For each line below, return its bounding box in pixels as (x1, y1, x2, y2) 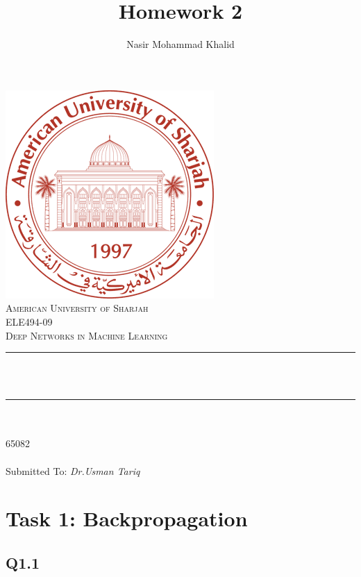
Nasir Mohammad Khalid (126, 37, 235, 51)
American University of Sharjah (6, 301, 149, 315)
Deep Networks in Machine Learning (6, 328, 168, 342)
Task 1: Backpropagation (6, 504, 248, 533)
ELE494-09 (6, 314, 53, 328)
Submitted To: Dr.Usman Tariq (6, 463, 140, 478)
